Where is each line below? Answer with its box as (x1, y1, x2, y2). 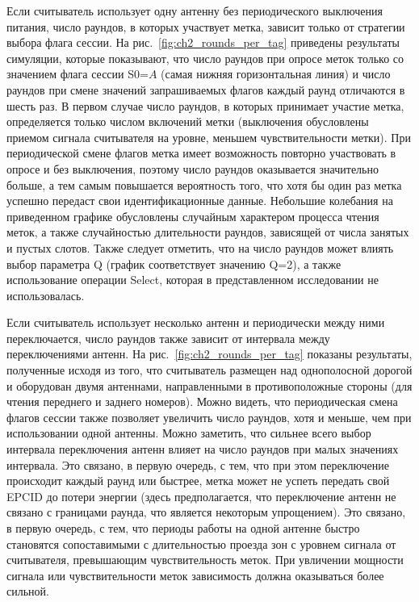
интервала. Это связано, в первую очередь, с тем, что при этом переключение (6, 456, 389, 473)
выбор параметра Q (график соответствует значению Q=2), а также (6, 255, 341, 272)
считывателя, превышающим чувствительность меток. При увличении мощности (6, 551, 404, 568)
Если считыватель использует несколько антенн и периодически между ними (6, 314, 385, 331)
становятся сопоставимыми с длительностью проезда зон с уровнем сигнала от (6, 535, 396, 552)
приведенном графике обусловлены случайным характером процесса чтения (6, 207, 379, 224)
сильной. (6, 583, 49, 600)
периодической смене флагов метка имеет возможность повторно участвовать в (6, 144, 396, 161)
